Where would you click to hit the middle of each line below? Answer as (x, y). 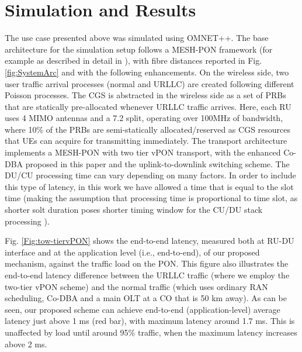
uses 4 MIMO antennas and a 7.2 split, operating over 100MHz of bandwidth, (144, 118)
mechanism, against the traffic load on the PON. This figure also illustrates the (147, 263)
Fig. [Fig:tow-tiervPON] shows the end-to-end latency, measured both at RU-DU (150, 241)
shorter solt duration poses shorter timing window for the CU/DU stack (134, 210)
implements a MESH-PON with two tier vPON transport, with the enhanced (143, 152)
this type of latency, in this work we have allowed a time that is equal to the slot (149, 186)
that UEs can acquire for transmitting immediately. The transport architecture (146, 141)
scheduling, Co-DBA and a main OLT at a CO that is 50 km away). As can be (146, 298)
